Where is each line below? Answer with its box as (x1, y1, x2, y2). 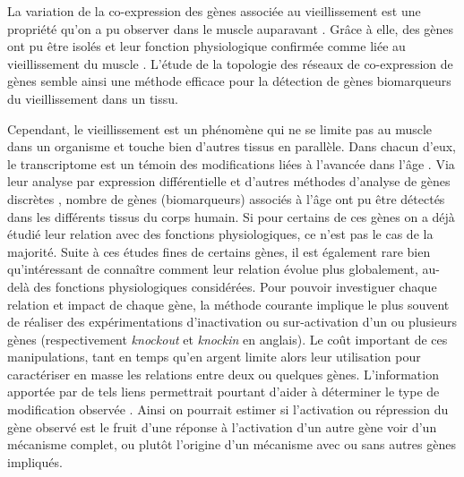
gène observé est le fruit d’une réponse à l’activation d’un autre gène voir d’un (7, 417, 437, 436)
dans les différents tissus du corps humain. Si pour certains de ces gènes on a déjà (7, 207, 455, 226)
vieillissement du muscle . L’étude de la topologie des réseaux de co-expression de (7, 54, 453, 72)
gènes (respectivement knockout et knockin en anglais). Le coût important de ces (7, 329, 448, 348)
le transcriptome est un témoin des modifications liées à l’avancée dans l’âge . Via (7, 154, 455, 173)
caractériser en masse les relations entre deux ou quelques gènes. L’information (7, 364, 439, 383)
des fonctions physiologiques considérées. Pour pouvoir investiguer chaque (33, 277, 437, 295)
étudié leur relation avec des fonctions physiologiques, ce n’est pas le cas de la (7, 225, 434, 243)
